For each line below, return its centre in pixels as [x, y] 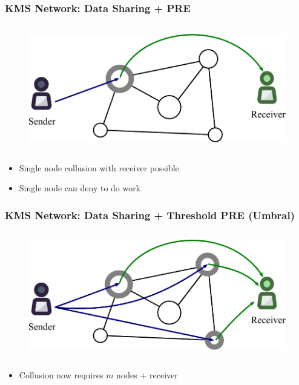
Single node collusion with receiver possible [99, 167]
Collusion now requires [61, 374]
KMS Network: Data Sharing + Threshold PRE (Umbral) [150, 215]
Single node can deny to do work [80, 188]
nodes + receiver [147, 374]
